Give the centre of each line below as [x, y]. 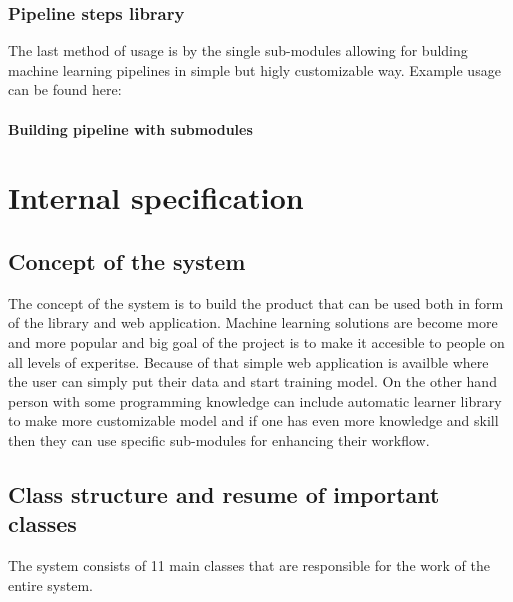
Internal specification [156, 197]
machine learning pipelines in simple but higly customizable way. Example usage [254, 69]
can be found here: [65, 89]
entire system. [50, 584]
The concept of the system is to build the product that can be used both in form [256, 302]
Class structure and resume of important [224, 493]
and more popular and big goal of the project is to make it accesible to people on [256, 341]
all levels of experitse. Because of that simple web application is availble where [248, 361]
